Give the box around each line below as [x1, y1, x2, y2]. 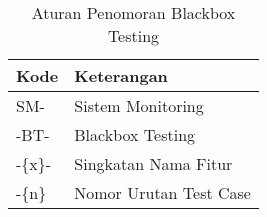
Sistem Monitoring [74, 94, 204, 117]
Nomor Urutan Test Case [74, 181, 251, 204]
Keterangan [74, 64, 168, 87]
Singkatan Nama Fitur [74, 152, 233, 175]
